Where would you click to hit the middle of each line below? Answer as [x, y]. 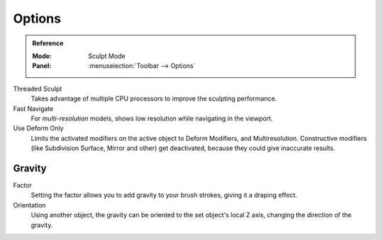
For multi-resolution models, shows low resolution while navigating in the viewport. [152, 118]
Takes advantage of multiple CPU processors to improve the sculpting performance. [154, 98]
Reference [48, 43]
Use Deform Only [38, 128]
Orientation [29, 205]
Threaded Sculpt [38, 88]
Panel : [42, 66]
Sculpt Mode [107, 56]
